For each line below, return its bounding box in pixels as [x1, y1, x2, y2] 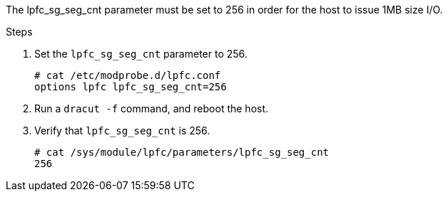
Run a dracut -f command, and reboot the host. [34, 102, 269, 115]
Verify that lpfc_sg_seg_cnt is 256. [34, 124, 210, 137]
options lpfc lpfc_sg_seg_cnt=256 [34, 81, 227, 92]
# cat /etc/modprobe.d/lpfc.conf [34, 70, 221, 81]
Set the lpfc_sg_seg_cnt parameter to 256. [34, 48, 248, 60]
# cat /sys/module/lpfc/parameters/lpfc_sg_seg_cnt [34, 147, 330, 158]
